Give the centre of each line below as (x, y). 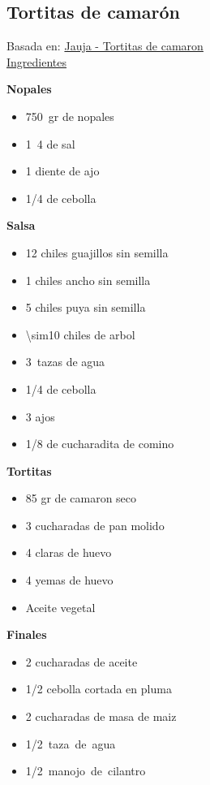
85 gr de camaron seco (81, 498)
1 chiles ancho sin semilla (88, 280)
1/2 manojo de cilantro (86, 771)
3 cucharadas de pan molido (95, 525)
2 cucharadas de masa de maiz (101, 716)
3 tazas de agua (65, 362)
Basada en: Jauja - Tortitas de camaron (105, 46)
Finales (27, 634)
